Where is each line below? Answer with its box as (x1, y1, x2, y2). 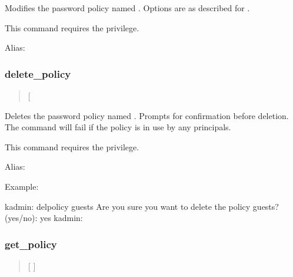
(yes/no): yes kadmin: (5, 212, 83, 224)
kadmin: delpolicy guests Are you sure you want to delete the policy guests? (5, 200, 279, 212)
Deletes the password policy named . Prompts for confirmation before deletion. (5, 109, 289, 121)
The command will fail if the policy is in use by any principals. (5, 121, 231, 133)
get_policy (5, 236, 57, 251)
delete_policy (5, 66, 71, 81)
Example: (5, 180, 39, 192)
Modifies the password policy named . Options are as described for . (5, 2, 250, 14)
